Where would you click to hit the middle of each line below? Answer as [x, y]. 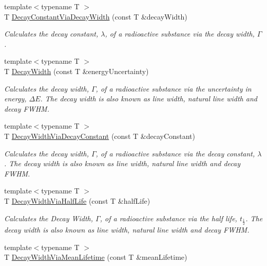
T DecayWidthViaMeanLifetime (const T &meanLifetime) [96, 257]
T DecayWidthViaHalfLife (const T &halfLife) [77, 200]
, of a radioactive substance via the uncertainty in [174, 88]
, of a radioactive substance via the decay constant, [175, 153]
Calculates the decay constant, [51, 34]
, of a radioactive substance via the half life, [168, 218]
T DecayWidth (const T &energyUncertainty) [77, 71]
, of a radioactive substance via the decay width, [180, 34]
